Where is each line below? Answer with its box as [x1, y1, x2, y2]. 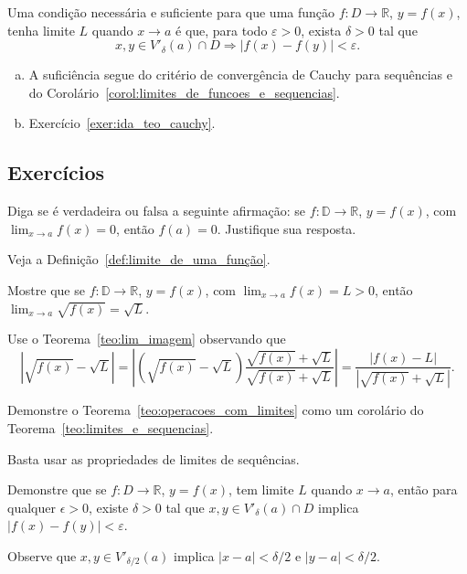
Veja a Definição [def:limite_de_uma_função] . [7, 250, 271, 269]
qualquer [7, 497, 56, 516]
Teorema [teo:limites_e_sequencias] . [7, 418, 214, 437]
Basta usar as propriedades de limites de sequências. [7, 449, 300, 468]
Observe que [7, 546, 77, 565]
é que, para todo [175, 20, 268, 39]
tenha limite [7, 20, 75, 39]
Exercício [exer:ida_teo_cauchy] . [28, 113, 216, 133]
